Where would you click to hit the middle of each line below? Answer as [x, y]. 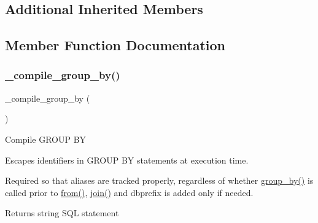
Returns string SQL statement [62, 213]
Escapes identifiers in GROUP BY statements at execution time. [127, 160]
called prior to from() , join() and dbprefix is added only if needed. [129, 192]
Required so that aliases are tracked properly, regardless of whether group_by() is [159, 180]
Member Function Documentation [115, 45]
